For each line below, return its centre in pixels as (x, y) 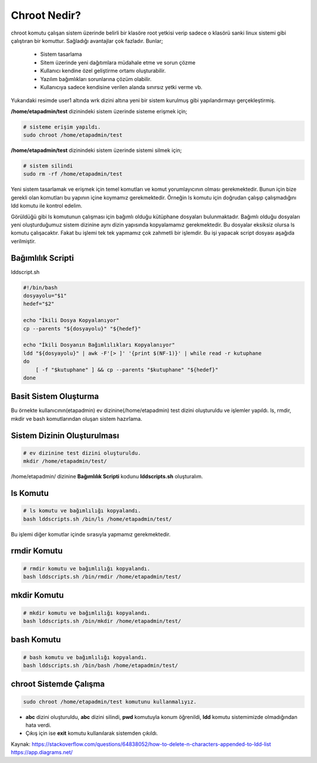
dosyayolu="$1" (45, 296)
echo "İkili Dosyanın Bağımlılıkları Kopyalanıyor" (99, 345)
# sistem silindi (48, 166)
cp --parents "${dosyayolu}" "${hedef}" (82, 328)
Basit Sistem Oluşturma (55, 396)
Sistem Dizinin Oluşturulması (65, 435)
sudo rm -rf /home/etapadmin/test (73, 174)
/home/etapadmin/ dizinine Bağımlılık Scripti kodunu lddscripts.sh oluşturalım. (107, 477)
